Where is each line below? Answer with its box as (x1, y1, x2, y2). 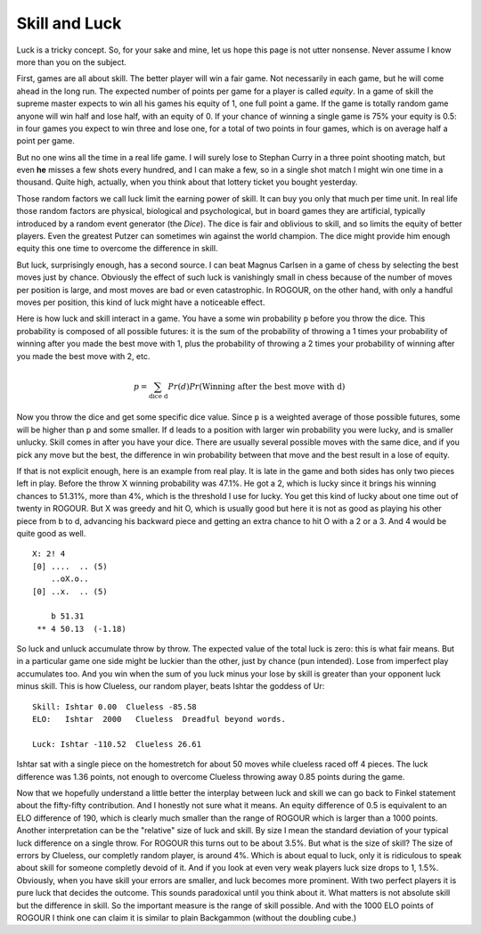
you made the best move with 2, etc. (16, 350, 151, 361)
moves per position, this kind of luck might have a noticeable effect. (16, 297, 265, 307)
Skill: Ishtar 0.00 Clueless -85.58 (32, 701, 198, 712)
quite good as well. (16, 528, 86, 538)
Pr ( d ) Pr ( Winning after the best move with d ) (167, 381, 346, 391)
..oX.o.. (50, 574, 89, 584)
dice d (148, 392, 168, 401)
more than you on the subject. (16, 56, 126, 67)
